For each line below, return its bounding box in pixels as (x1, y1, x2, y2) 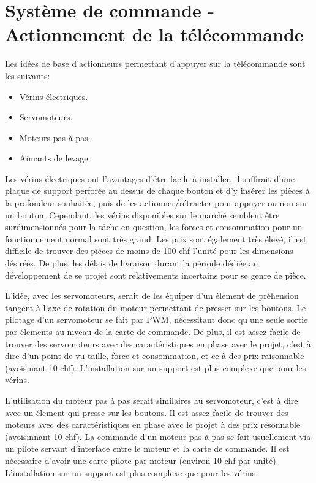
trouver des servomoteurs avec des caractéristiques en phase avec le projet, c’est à (5, 337, 311, 350)
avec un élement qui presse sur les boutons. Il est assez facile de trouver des (5, 406, 288, 419)
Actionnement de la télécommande (5, 21, 304, 47)
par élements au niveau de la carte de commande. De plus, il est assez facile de (5, 325, 301, 338)
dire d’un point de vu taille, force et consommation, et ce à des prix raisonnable (5, 349, 304, 362)
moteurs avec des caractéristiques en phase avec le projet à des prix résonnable (5, 418, 301, 431)
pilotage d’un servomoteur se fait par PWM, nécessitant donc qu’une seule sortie (5, 313, 308, 326)
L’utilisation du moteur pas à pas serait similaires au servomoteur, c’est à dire (5, 393, 298, 406)
